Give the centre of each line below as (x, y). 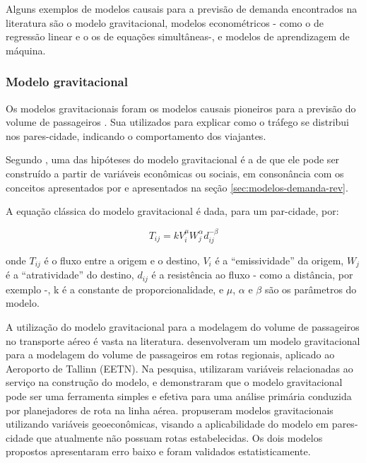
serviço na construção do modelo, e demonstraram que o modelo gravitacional (174, 382)
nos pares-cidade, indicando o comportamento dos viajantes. (136, 135)
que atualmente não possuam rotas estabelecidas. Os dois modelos (179, 437)
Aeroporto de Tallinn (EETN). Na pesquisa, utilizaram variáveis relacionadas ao (179, 368)
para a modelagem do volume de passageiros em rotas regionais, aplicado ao (170, 354)
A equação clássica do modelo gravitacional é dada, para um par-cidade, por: (172, 211)
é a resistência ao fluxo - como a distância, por (252, 275)
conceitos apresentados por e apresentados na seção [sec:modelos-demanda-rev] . (177, 187)
